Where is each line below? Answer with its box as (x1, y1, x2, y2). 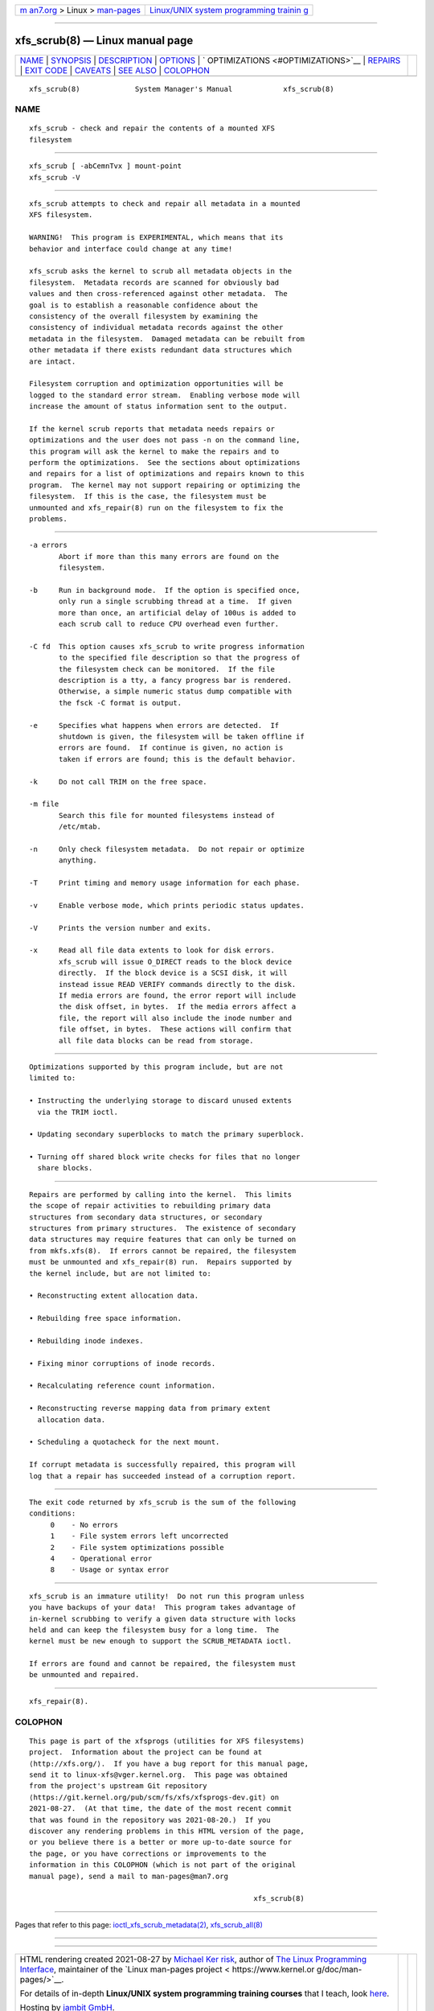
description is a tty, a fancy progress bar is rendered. (59, 676, 293, 685)
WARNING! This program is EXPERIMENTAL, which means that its (29, 233, 284, 242)
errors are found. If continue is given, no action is (59, 743, 284, 752)
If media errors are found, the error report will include (59, 990, 297, 1000)
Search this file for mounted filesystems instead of (59, 811, 275, 820)
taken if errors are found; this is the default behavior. (59, 755, 297, 763)
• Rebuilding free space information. (29, 1314, 182, 1323)
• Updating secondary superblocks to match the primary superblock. (29, 1130, 305, 1139)
